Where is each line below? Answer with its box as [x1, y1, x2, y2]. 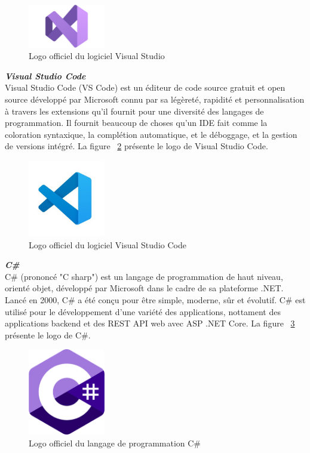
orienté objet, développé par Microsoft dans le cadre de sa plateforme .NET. [5, 282, 284, 294]
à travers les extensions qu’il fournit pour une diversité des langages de [5, 104, 264, 117]
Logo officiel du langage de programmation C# [29, 436, 201, 449]
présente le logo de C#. [5, 328, 91, 341]
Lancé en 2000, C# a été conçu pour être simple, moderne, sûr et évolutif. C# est [5, 294, 306, 306]
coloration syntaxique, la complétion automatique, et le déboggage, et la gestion [5, 128, 297, 140]
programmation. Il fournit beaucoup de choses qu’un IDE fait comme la [5, 116, 268, 129]
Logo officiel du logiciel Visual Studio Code [29, 238, 186, 251]
